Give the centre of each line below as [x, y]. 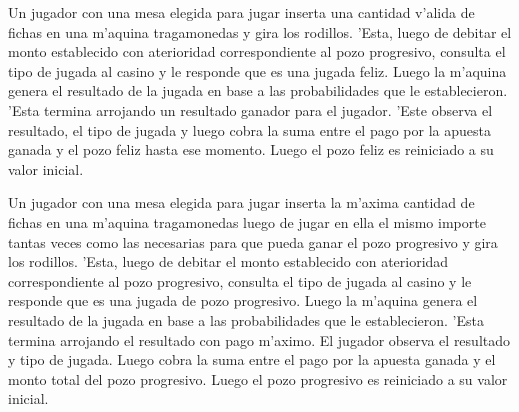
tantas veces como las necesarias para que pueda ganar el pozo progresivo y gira [253, 241]
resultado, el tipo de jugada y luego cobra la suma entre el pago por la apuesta [249, 129]
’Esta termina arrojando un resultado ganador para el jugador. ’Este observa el [250, 109]
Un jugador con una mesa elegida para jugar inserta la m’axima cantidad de [241, 202]
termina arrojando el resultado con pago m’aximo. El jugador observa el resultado [259, 339]
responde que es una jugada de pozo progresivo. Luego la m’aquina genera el [243, 300]
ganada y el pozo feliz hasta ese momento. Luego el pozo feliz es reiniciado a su [251, 149]
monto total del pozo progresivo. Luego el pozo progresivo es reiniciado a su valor [258, 378]
